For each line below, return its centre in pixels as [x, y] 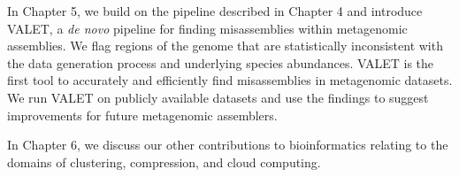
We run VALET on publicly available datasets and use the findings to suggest [218, 97]
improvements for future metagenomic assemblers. [142, 115]
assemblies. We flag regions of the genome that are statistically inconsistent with [225, 46]
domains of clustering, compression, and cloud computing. [164, 162]
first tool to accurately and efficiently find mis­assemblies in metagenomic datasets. [230, 80]
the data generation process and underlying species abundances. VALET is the [221, 62]
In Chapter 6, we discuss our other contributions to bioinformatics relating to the [228, 145]
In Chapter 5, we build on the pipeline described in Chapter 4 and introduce [215, 11]
